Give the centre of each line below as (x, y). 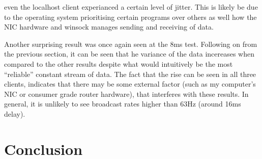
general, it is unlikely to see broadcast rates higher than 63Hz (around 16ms (123, 104)
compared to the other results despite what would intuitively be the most (119, 63)
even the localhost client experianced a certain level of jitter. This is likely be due (131, 7)
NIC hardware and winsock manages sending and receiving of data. (109, 27)
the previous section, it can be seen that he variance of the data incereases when (129, 54)
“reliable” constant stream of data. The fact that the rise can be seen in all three (130, 74)
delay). (15, 113)
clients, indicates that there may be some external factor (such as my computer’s (130, 84)
